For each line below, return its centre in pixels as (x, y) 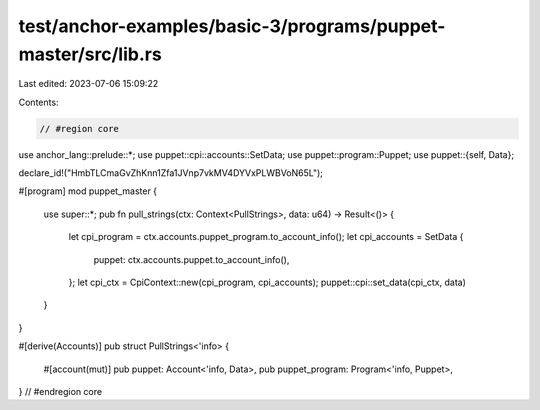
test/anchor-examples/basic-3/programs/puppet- (232, 26)
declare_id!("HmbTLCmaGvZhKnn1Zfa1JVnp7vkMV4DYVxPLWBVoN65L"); (171, 173)
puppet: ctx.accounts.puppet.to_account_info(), (191, 259)
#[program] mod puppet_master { (88, 191)
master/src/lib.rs (90, 54)
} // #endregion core (60, 391)
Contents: (38, 102)
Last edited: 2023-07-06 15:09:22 (88, 84)
